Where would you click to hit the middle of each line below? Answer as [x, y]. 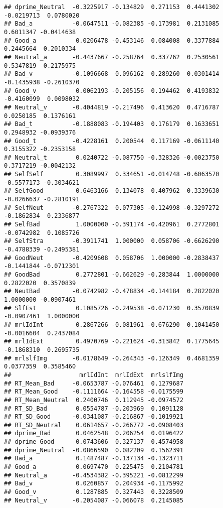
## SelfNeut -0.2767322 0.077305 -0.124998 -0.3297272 [112, 208]
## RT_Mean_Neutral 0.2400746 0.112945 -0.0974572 [94, 400]
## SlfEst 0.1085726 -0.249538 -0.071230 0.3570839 [112, 308]
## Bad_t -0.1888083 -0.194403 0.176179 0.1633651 [112, 124]
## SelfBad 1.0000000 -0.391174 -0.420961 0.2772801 [112, 225]
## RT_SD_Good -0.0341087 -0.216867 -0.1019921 [94, 417]
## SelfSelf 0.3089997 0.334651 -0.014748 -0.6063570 [112, 174]
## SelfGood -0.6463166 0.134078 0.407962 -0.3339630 [112, 191]
